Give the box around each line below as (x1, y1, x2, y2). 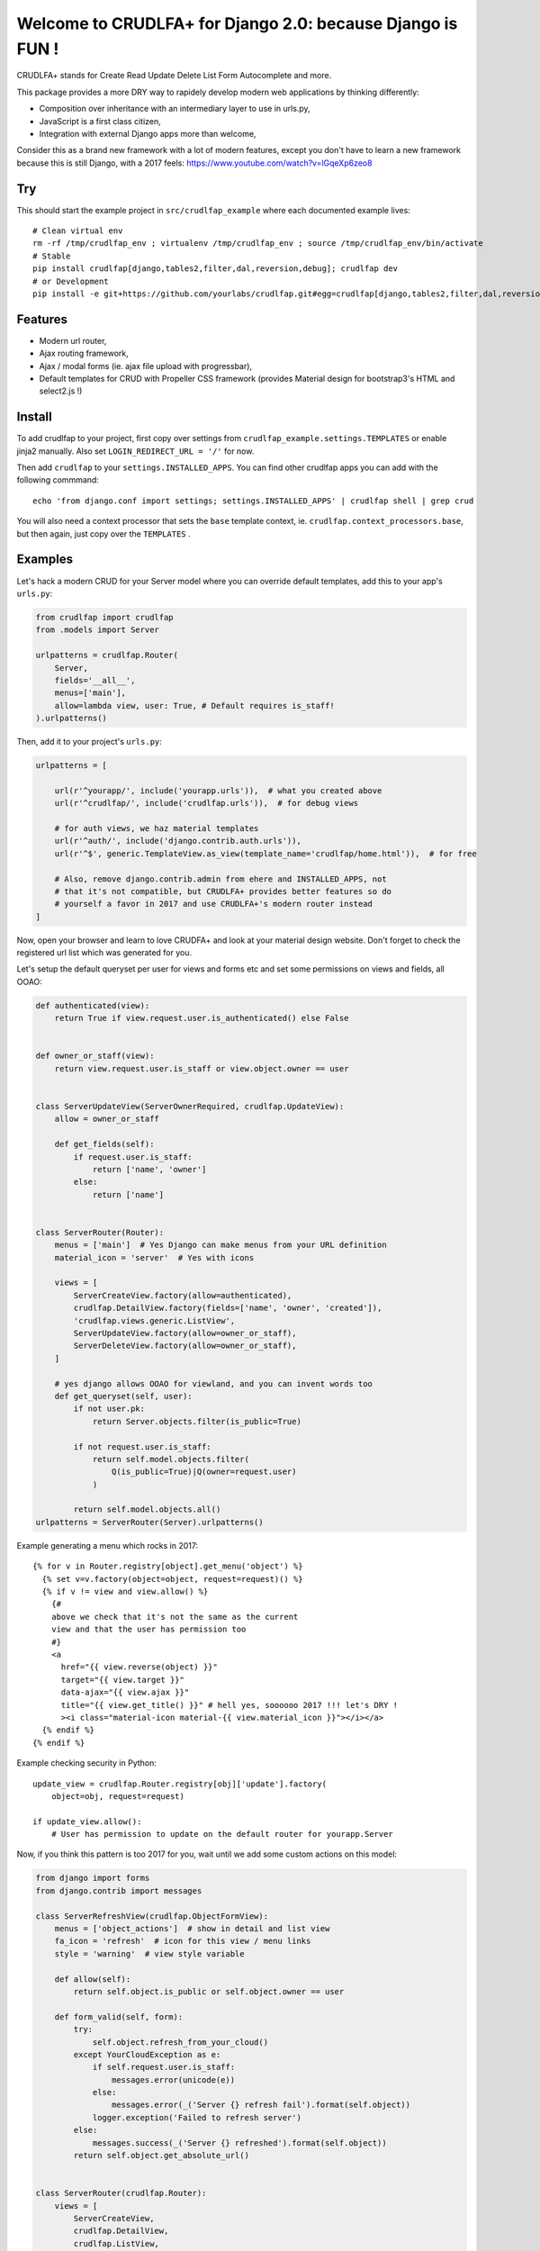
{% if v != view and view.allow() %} (41, 1587, 209, 1597)
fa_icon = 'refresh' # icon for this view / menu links (54, 1936, 311, 1947)
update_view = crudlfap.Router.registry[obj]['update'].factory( (32, 1778, 328, 1789)
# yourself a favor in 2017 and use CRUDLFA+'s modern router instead (54, 899, 373, 909)
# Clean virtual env (32, 225, 123, 236)
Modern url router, (39, 335, 107, 346)
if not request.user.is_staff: (73, 1442, 211, 1451)
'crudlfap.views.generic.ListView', (73, 1315, 236, 1325)
